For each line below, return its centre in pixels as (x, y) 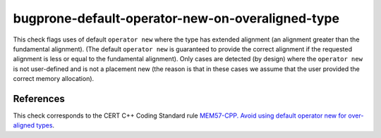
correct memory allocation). (54, 79)
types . (46, 125)
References (39, 99)
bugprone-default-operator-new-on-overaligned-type (176, 18)
